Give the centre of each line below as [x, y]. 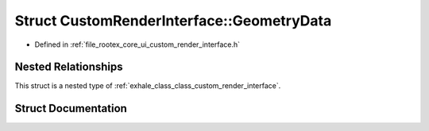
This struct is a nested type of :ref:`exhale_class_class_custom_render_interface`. [148, 86]
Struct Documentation [71, 108]
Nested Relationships [69, 67]
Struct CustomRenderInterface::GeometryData [173, 21]
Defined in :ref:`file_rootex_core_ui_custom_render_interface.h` [137, 44]
